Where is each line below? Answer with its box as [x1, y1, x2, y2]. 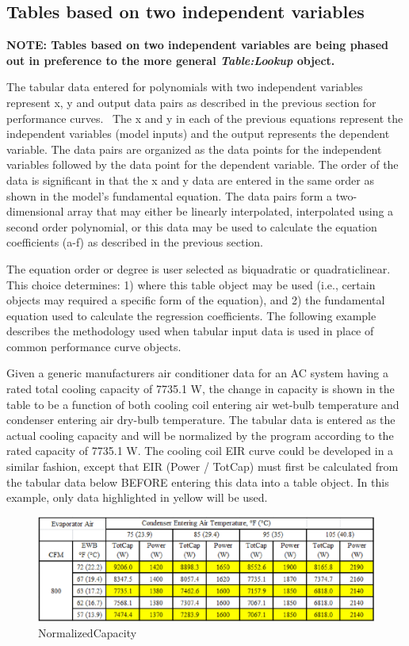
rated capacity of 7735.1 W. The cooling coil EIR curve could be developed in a [6, 442, 394, 459]
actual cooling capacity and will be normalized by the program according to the [6, 426, 394, 443]
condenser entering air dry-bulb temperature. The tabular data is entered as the [6, 411, 396, 428]
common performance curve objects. [6, 338, 182, 354]
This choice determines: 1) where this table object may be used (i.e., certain [6, 276, 376, 292]
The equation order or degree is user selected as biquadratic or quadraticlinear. [6, 260, 391, 277]
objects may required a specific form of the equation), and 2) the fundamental [6, 292, 385, 308]
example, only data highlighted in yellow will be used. [6, 489, 268, 506]
